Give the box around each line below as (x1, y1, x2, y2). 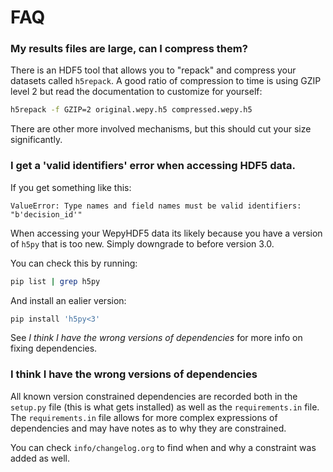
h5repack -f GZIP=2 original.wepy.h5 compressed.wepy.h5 (10, 105, 253, 115)
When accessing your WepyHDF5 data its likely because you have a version (10, 227, 323, 239)
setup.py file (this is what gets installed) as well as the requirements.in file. (10, 401, 320, 413)
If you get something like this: (10, 181, 132, 193)
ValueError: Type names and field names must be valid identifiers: (10, 201, 302, 211)
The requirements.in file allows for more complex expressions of (10, 411, 278, 423)
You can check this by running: (10, 257, 138, 269)
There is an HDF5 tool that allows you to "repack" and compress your (10, 64, 297, 76)
